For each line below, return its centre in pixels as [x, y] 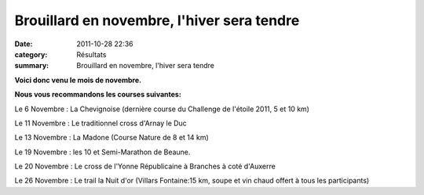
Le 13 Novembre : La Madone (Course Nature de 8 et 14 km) [112, 138]
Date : [24, 44]
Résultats [91, 54]
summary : [32, 66]
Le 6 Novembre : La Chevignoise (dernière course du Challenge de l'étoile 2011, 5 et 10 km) [162, 109]
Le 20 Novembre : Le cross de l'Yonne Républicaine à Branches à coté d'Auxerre [145, 166]
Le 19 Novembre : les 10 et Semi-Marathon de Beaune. [102, 152]
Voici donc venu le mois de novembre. [78, 80]
